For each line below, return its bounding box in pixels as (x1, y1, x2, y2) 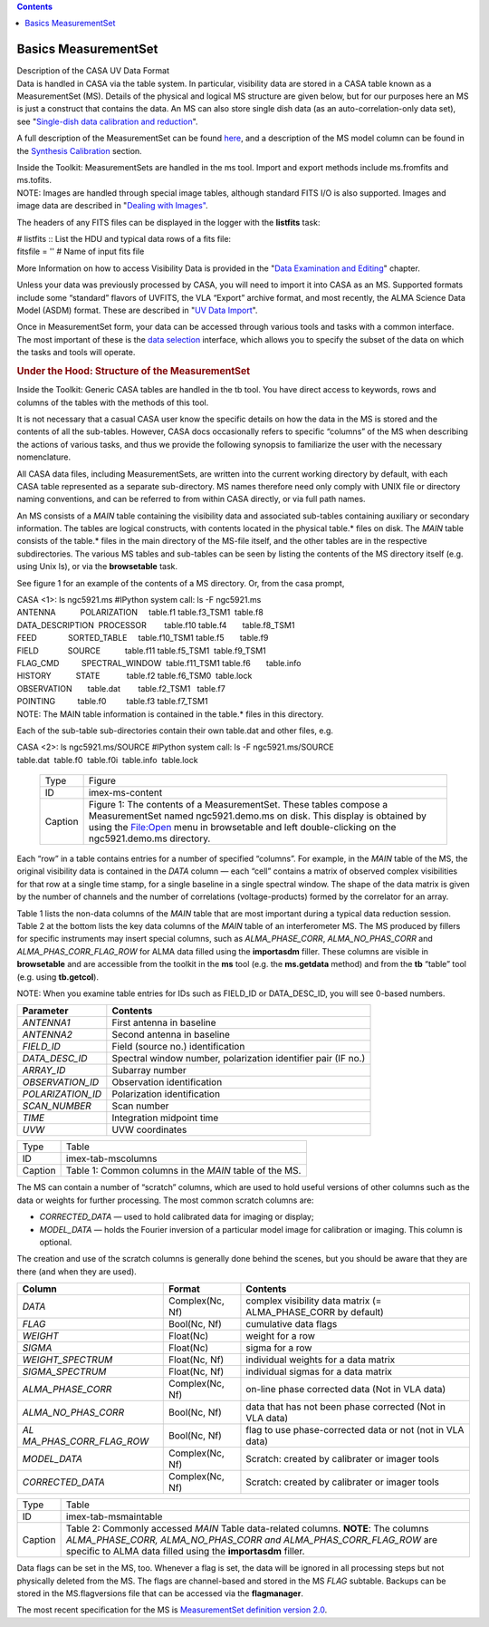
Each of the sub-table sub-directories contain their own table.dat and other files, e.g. (16, 725, 334, 736)
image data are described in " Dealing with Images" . (16, 200, 208, 211)
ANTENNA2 (22, 1029, 72, 1041)
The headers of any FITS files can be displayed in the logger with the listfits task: (16, 217, 321, 228)
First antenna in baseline (111, 1016, 216, 1029)
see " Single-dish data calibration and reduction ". (16, 116, 198, 127)
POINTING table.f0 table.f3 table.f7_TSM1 (16, 696, 208, 707)
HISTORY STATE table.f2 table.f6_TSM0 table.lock (16, 671, 253, 682)
